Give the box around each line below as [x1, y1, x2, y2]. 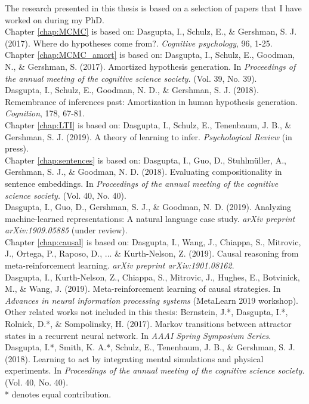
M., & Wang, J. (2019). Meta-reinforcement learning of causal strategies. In [5, 282, 281, 295]
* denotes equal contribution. [5, 387, 112, 400]
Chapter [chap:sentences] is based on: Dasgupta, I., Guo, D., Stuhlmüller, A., [5, 153, 286, 166]
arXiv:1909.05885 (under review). [5, 224, 128, 236]
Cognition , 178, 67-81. [5, 107, 85, 119]
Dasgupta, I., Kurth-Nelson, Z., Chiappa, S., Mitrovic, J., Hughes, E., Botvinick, [5, 270, 300, 283]
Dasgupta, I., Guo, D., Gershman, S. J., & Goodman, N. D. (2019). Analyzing [5, 201, 292, 213]
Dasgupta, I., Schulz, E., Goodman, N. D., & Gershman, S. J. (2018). [5, 84, 259, 96]
